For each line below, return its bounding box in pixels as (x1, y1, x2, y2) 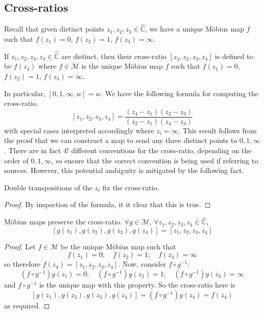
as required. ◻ (4, 300, 50, 310)
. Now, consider (118, 259, 166, 269)
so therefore (4, 259, 41, 269)
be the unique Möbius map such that (61, 241, 176, 251)
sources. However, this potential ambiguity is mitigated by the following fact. (4, 165, 244, 176)
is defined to (215, 50, 253, 61)
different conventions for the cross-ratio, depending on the (71, 145, 252, 156)
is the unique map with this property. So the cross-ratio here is (39, 279, 236, 290)
